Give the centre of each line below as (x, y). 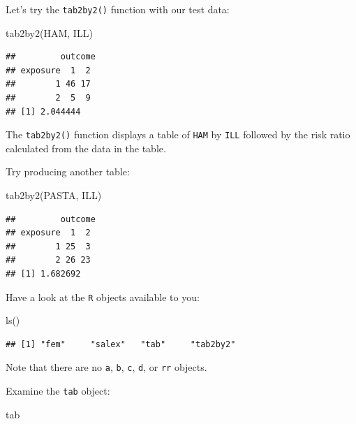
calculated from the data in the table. (86, 148)
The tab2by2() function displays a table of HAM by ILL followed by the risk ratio (178, 134)
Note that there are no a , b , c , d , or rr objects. (106, 367)
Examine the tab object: (58, 391)
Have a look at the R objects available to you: (103, 297)
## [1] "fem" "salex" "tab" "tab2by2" (121, 344)
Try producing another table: (68, 171)
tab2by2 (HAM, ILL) (49, 32)
